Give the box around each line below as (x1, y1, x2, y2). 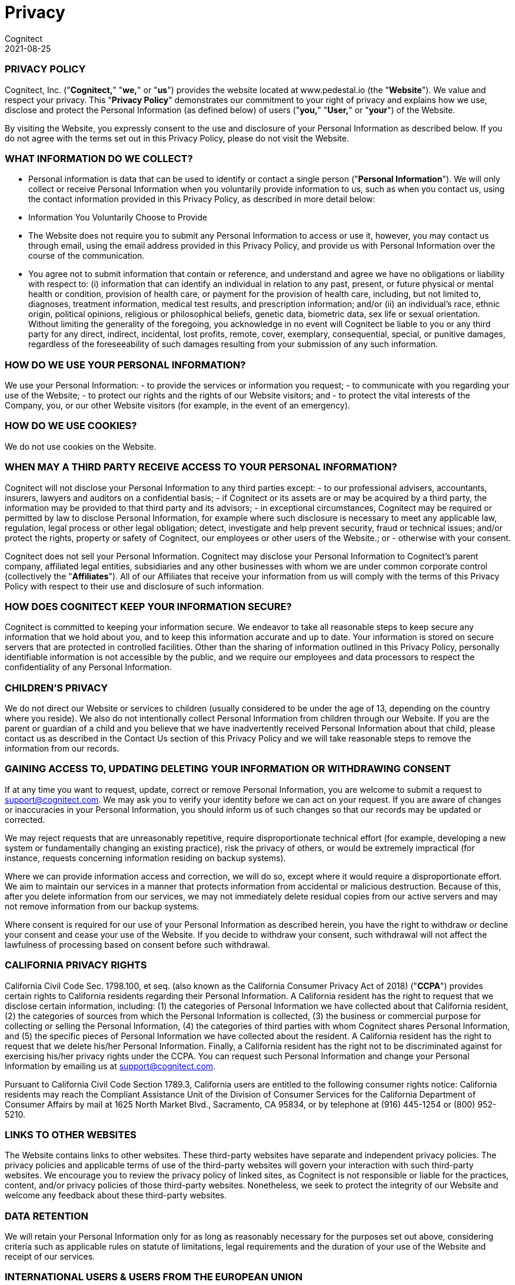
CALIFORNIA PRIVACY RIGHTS (5, 959, 147, 971)
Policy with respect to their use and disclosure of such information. (5, 581, 264, 591)
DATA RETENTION (5, 1210, 89, 1222)
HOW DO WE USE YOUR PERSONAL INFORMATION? (5, 358, 246, 371)
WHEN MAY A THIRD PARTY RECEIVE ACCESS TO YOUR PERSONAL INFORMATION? (5, 461, 397, 473)
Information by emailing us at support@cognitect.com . (5, 1060, 216, 1071)
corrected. (5, 814, 45, 825)
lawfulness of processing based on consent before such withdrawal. (5, 939, 270, 950)
